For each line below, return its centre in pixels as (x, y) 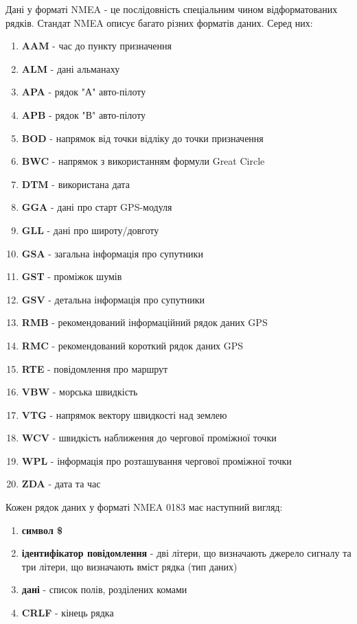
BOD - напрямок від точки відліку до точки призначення (142, 138)
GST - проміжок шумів (72, 276)
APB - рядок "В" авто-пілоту (84, 114)
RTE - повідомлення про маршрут (95, 368)
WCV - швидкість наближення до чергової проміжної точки (149, 438)
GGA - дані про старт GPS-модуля (97, 207)
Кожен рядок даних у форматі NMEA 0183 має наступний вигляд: (144, 507)
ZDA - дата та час (61, 484)
